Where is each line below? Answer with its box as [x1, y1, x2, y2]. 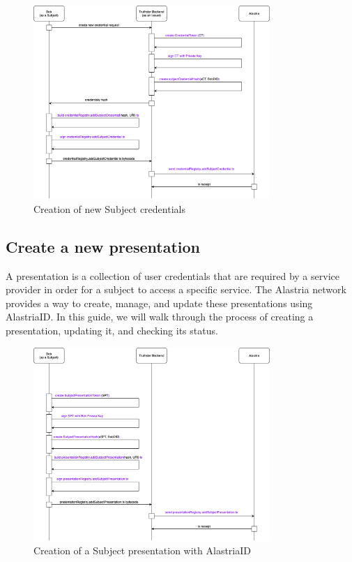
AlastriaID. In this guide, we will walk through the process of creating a [6, 309, 314, 324]
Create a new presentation [6, 235, 200, 257]
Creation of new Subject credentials [33, 201, 185, 216]
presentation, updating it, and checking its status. [6, 323, 218, 337]
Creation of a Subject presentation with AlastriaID [33, 543, 251, 558]
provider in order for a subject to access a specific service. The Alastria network [6, 282, 346, 297]
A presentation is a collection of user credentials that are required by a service [6, 268, 339, 283]
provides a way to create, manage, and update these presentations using [6, 295, 313, 310]
